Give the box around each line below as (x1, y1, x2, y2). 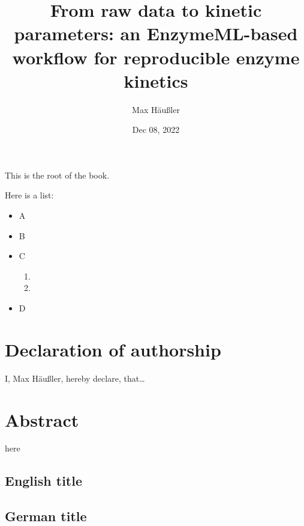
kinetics (124, 68, 188, 93)
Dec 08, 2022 (132, 123, 180, 136)
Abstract (5, 407, 79, 432)
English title (5, 471, 83, 490)
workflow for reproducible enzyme (12, 44, 300, 69)
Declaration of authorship (5, 337, 221, 361)
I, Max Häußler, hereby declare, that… (5, 372, 145, 384)
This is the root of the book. (5, 168, 110, 181)
